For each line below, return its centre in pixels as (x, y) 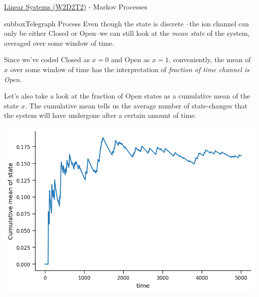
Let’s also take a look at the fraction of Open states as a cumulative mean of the (127, 96)
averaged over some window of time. (59, 43)
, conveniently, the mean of (210, 59)
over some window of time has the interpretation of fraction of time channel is (130, 69)
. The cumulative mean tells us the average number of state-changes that (136, 105)
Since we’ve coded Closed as (47, 59)
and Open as (130, 59)
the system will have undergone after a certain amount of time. (100, 115)
